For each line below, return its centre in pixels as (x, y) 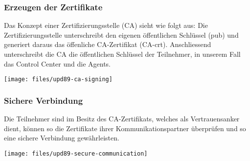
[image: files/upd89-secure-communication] (76, 153)
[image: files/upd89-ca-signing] (58, 80)
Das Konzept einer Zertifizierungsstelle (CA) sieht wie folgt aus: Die (106, 25)
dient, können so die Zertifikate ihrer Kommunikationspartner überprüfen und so (125, 128)
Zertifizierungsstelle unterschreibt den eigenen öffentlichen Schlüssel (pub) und (121, 34)
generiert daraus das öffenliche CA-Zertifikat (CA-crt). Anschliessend (108, 44)
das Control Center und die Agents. (57, 63)
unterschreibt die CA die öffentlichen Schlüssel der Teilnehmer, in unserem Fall (122, 54)
